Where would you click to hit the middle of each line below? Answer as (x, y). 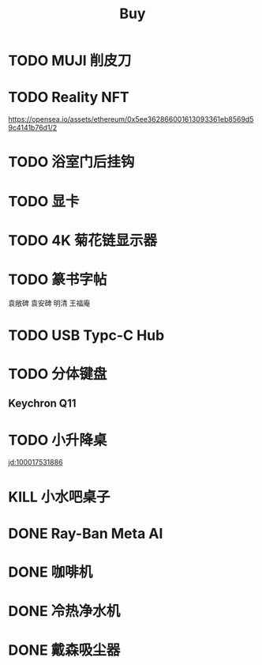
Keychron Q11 (42, 404)
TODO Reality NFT (69, 98)
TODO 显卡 (44, 201)
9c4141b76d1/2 (33, 128)
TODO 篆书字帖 (58, 280)
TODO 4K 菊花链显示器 (83, 240)
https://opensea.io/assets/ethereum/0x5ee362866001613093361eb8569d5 (131, 119)
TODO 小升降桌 (58, 440)
